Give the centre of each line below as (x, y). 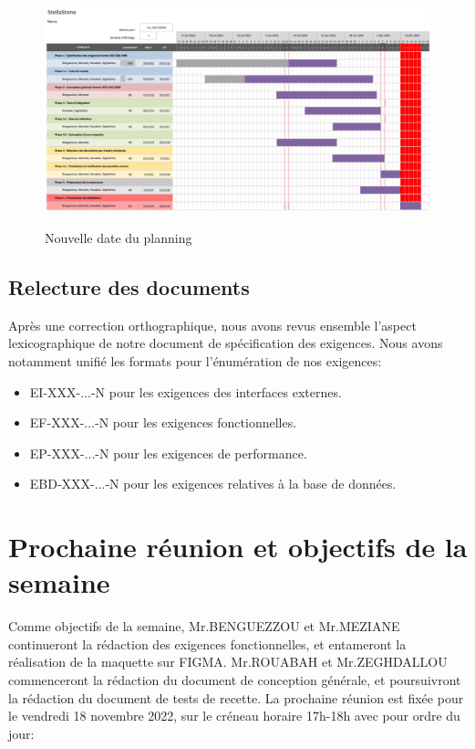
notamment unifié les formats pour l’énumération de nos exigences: (195, 361)
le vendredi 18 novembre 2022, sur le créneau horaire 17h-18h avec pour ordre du (234, 716)
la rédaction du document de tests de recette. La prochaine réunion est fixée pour (236, 697)
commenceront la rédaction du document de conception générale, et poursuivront (235, 680)
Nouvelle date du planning (119, 238)
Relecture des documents (129, 287)
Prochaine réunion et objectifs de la (238, 547)
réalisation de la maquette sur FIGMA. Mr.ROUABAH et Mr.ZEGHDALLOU (228, 662)
